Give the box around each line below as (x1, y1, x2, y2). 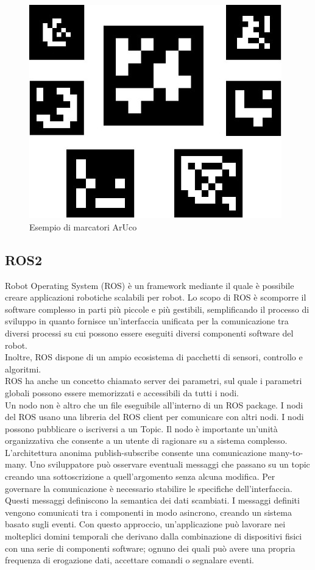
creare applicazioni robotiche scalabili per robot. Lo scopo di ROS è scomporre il (5, 291, 306, 304)
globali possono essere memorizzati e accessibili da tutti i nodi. (5, 386, 239, 399)
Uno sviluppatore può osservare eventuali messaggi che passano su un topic (29, 458, 310, 471)
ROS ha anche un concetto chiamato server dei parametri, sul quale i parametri (5, 374, 302, 387)
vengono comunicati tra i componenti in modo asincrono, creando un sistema (5, 505, 292, 518)
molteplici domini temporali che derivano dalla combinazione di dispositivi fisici (5, 530, 302, 543)
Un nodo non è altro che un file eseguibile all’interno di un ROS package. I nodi (5, 398, 303, 411)
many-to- (269, 446, 303, 458)
